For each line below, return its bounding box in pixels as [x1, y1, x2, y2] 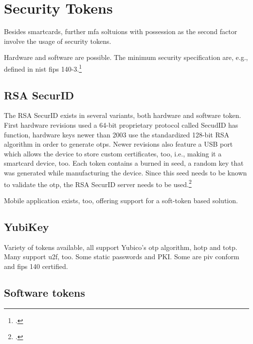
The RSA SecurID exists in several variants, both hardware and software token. [4, 110, 241, 120]
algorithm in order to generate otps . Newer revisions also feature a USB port [4, 139, 233, 149]
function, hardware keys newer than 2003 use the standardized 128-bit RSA [4, 129, 229, 139]
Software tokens [4, 285, 85, 300]
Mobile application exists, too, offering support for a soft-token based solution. [4, 195, 238, 205]
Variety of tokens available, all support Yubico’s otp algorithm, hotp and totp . [4, 242, 237, 252]
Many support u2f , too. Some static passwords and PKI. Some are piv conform [4, 251, 239, 262]
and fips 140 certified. [4, 261, 68, 271]
